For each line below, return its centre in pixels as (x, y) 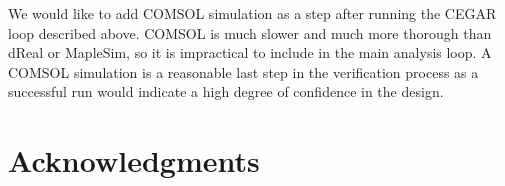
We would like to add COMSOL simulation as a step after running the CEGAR (252, 13)
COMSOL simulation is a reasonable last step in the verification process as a (243, 71)
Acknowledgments (134, 160)
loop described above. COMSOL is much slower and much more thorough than (250, 32)
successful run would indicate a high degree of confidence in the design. (226, 91)
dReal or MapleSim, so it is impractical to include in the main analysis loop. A (250, 52)
